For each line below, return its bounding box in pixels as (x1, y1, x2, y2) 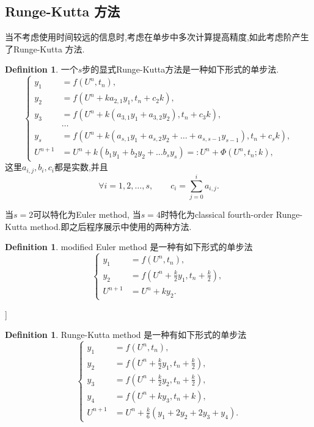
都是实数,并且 (54, 160, 108, 173)
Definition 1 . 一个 (5, 63, 78, 76)
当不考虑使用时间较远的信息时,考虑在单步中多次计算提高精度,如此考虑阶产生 (5, 30, 309, 43)
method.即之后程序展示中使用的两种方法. (30, 220, 192, 232)
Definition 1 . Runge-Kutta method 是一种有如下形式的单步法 (5, 328, 247, 341)
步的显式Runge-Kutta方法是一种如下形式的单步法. (82, 63, 279, 76)
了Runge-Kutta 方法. (5, 42, 85, 55)
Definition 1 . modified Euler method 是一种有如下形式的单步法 (5, 240, 253, 253)
